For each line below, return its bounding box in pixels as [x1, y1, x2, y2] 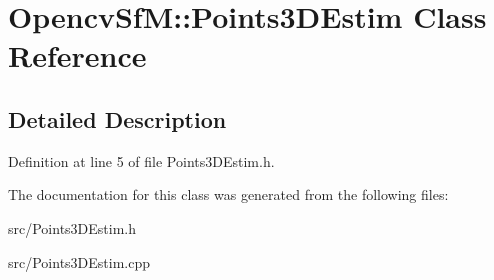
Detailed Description [8, 103, 227, 134]
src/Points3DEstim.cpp [8, 251, 151, 272]
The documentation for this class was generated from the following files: [8, 184, 449, 205]
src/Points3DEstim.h [8, 217, 137, 238]
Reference [8, 35, 147, 76]
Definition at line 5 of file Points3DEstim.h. [8, 150, 275, 171]
